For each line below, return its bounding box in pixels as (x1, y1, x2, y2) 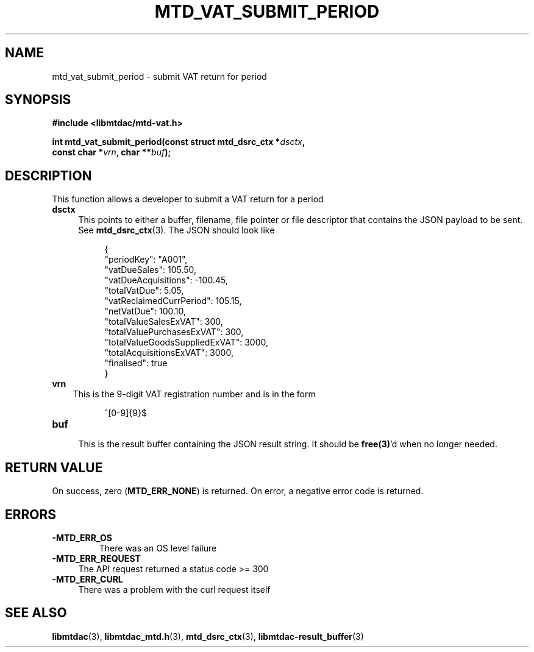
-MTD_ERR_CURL (52, 573, 123, 584)
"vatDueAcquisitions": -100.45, (104, 275, 228, 286)
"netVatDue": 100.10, (104, 306, 187, 317)
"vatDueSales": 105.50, (104, 264, 197, 275)
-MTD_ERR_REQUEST (52, 553, 141, 564)
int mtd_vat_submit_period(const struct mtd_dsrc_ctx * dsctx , (52, 136, 305, 147)
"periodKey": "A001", (104, 254, 188, 265)
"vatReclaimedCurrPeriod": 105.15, (104, 296, 242, 307)
